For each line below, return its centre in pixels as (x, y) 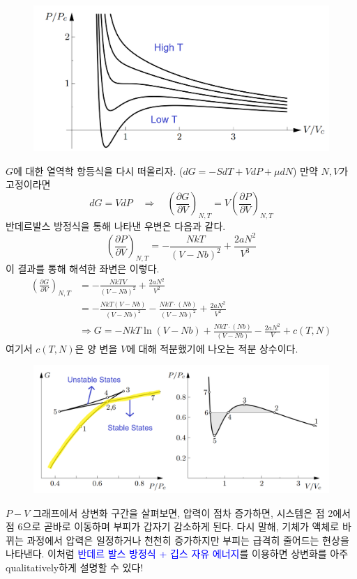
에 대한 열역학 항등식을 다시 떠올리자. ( (98, 170)
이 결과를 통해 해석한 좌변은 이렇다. (83, 269)
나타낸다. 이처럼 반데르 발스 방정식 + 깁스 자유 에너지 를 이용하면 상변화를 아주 (177, 554)
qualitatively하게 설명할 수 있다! (75, 568)
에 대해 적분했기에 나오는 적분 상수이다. (212, 348)
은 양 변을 (96, 348)
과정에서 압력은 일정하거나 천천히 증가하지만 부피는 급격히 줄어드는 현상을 (188, 540)
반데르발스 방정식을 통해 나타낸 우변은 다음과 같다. (116, 225)
